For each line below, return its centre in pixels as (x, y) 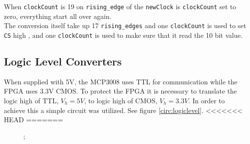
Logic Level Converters (63, 61)
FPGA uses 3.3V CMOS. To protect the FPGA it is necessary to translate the (120, 91)
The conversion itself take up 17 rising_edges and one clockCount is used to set (125, 25)
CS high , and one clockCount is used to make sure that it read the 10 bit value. (123, 35)
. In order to (206, 100)
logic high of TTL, (31, 100)
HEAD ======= (34, 120)
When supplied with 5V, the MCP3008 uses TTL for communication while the (121, 81)
